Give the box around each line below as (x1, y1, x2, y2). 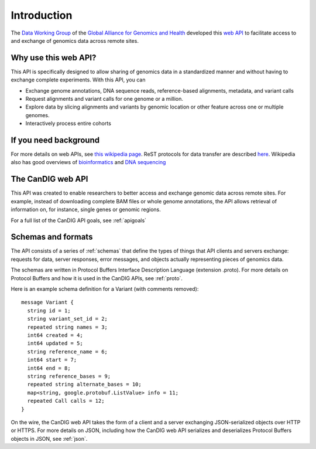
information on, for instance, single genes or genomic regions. (11, 206, 161, 213)
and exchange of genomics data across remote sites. (11, 37, 139, 44)
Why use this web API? (11, 53, 97, 63)
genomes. (25, 111, 50, 118)
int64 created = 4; (27, 332, 83, 338)
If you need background (11, 135, 99, 145)
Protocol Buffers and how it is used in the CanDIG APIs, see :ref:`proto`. (11, 274, 183, 281)
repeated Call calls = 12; (27, 397, 105, 404)
